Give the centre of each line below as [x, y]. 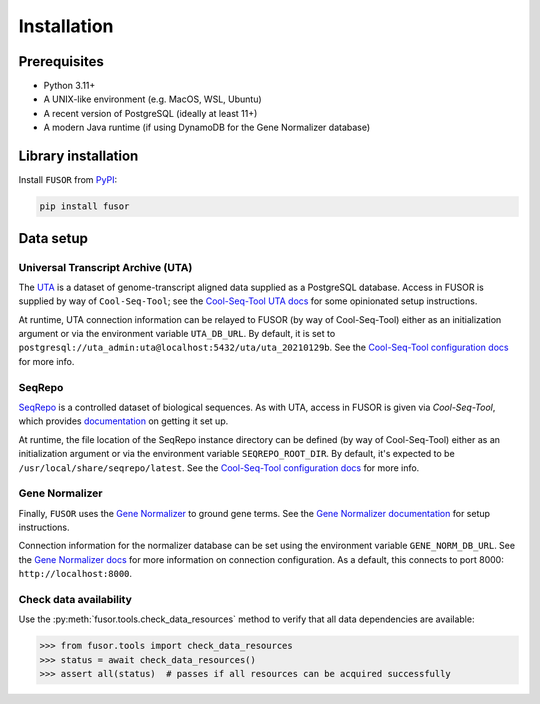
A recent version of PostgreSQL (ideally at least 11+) [150, 113]
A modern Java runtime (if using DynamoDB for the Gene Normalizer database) [207, 127]
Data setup [53, 238]
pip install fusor [84, 206]
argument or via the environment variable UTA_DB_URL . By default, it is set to [177, 334]
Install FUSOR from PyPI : [68, 180]
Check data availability [75, 599]
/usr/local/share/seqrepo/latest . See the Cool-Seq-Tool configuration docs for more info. [219, 467]
